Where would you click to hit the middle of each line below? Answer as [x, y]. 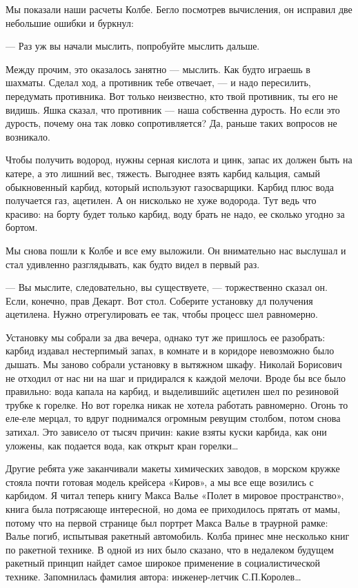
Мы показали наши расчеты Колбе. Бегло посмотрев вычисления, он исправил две [179, 9]
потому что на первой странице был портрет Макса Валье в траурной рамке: [167, 522]
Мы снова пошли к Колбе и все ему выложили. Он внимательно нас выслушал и [176, 250]
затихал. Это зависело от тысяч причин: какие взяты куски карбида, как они [166, 432]
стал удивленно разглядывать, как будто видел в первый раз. [133, 264]
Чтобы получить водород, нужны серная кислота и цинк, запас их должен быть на [179, 160]
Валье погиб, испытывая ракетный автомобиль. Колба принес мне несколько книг [178, 536]
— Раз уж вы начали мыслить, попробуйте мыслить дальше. [133, 46]
